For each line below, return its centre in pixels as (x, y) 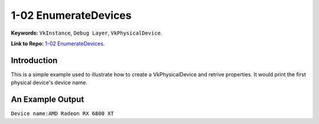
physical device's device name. (49, 83)
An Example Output (48, 100)
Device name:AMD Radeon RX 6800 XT (63, 114)
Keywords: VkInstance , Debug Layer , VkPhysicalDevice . (87, 33)
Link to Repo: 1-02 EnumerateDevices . (58, 43)
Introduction (34, 60)
